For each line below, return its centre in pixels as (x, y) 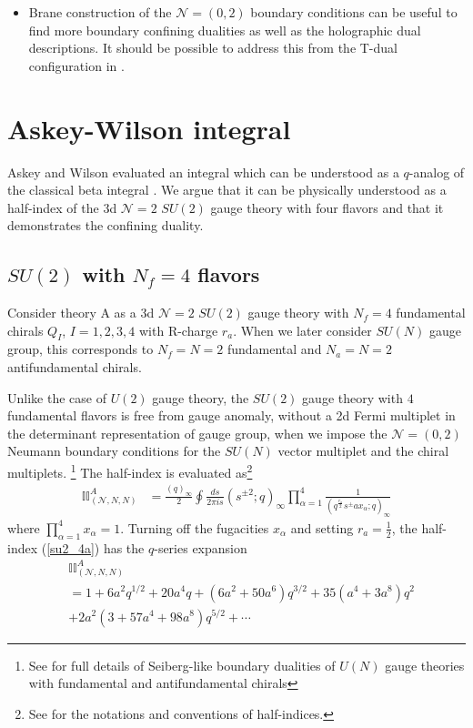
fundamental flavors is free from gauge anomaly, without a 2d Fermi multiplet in (231, 415)
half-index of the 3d (62, 207)
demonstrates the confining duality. (106, 225)
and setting (322, 527)
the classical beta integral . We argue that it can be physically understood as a (227, 190)
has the (124, 547)
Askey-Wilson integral (149, 128)
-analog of (437, 172)
